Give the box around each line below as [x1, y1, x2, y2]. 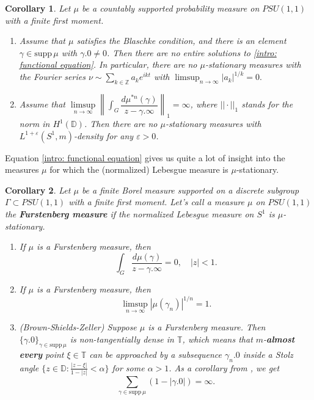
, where [190, 98, 217, 111]
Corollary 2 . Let [5, 183, 71, 196]
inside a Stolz [243, 347, 293, 360]
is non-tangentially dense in [70, 332, 174, 345]
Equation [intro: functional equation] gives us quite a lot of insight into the [5, 151, 285, 164]
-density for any [73, 129, 134, 142]
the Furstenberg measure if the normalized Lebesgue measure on [5, 208, 254, 220]
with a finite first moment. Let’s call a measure [68, 195, 245, 208]
